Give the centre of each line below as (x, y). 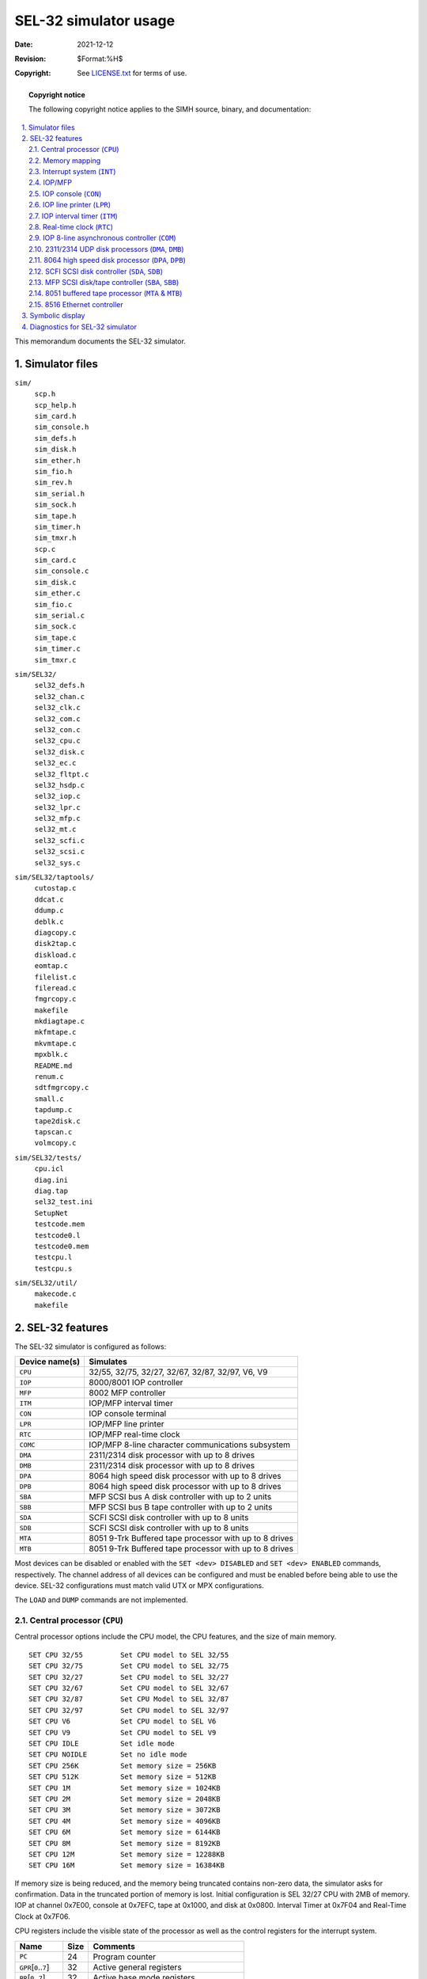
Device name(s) (50, 1362)
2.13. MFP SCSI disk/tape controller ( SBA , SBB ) (104, 282)
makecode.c (55, 1294)
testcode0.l (57, 1235)
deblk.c (49, 921)
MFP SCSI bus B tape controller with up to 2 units (181, 1507)
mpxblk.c (51, 1054)
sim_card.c (55, 560)
